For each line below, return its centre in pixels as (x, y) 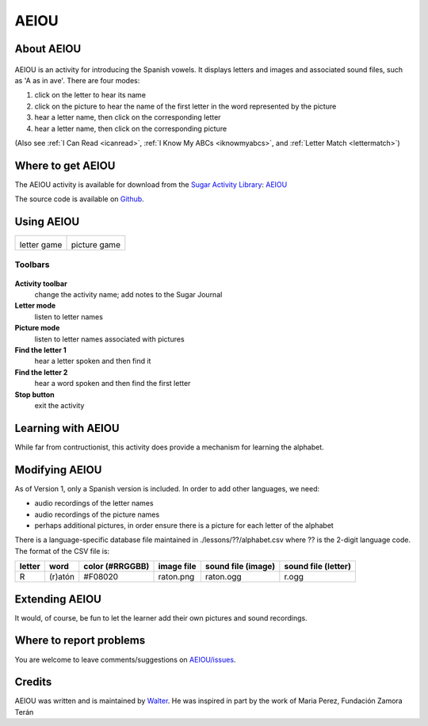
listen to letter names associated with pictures (110, 339)
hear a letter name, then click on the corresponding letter (128, 117)
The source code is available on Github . (79, 199)
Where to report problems (80, 641)
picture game (96, 245)
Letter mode (35, 306)
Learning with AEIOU (67, 428)
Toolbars (32, 265)
